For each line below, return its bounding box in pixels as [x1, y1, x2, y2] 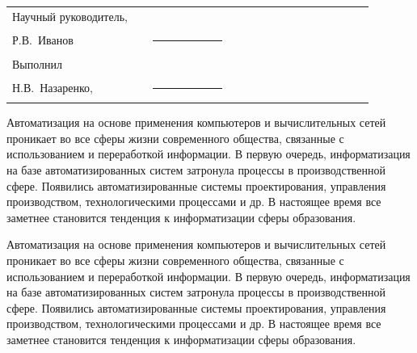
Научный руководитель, [12, 7, 128, 24]
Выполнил [12, 55, 63, 72]
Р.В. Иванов [12, 32, 74, 48]
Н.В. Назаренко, [12, 79, 93, 96]
